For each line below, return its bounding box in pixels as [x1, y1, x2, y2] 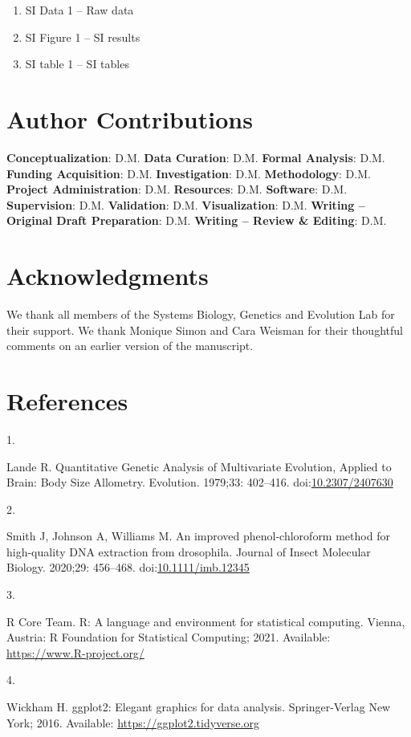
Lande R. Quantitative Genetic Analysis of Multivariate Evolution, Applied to [6, 458, 392, 474]
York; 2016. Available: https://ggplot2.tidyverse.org [6, 714, 259, 731]
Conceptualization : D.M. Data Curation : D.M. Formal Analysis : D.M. [6, 149, 385, 165]
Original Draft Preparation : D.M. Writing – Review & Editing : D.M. [6, 212, 387, 229]
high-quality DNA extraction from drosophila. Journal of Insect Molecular [6, 543, 371, 560]
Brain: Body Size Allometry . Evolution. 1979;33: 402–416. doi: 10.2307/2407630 [6, 474, 393, 491]
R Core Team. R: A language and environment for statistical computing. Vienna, [6, 613, 405, 629]
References [6, 384, 128, 417]
